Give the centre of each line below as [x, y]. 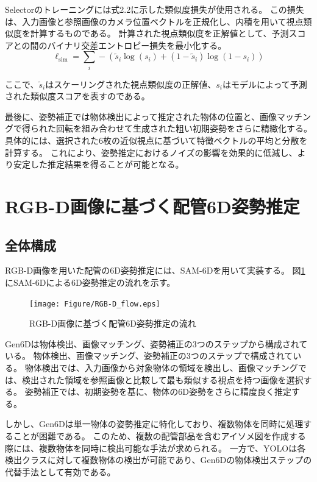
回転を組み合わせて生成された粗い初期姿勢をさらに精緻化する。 [184, 128]
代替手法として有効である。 [60, 471]
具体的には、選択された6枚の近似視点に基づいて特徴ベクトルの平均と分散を [156, 140]
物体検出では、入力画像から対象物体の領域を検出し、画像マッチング [161, 368]
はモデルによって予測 [265, 84]
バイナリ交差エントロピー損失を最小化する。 [137, 45]
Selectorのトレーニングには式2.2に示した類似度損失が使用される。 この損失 [155, 9]
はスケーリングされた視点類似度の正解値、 [131, 84]
